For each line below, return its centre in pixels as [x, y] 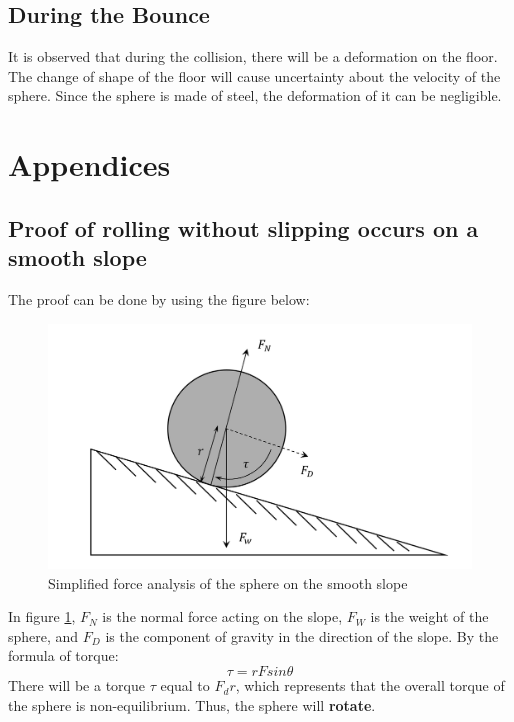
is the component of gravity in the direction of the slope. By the [302, 635]
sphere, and [43, 635]
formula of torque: [63, 655]
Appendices [89, 164]
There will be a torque [76, 685]
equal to [185, 685]
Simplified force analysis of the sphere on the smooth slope [228, 582]
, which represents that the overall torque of [370, 685]
